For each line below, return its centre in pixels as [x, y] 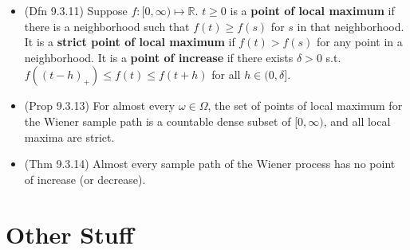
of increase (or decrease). [85, 179]
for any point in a [359, 42]
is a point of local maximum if [312, 10]
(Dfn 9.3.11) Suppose [76, 10]
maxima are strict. [69, 137]
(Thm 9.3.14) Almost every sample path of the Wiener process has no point [210, 164]
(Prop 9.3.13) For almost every [100, 105]
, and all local [357, 121]
